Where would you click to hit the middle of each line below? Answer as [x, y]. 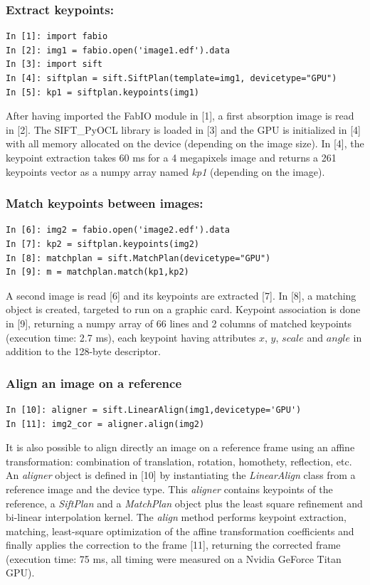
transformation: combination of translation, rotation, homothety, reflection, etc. [179, 461]
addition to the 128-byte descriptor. [83, 351]
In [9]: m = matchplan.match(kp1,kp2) [97, 272]
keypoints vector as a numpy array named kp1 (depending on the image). [165, 171]
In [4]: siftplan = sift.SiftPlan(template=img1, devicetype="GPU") [171, 78]
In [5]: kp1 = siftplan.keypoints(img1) [103, 92]
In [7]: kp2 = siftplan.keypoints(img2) [103, 244]
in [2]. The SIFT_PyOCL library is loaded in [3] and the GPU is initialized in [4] [183, 129]
